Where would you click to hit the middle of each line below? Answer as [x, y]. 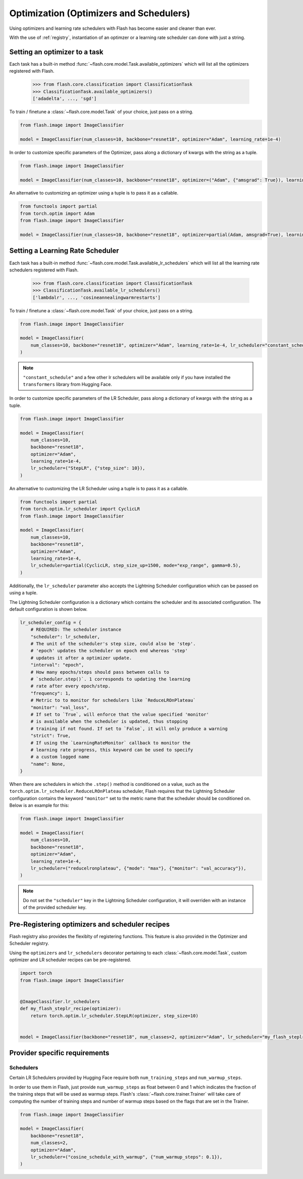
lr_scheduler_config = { [51, 622]
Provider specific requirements [59, 1053]
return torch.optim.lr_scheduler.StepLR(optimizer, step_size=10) [115, 1016]
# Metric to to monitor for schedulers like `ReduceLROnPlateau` [113, 700]
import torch [36, 973]
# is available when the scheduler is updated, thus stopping [109, 722]
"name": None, [48, 764]
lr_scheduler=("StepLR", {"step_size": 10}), [88, 468]
